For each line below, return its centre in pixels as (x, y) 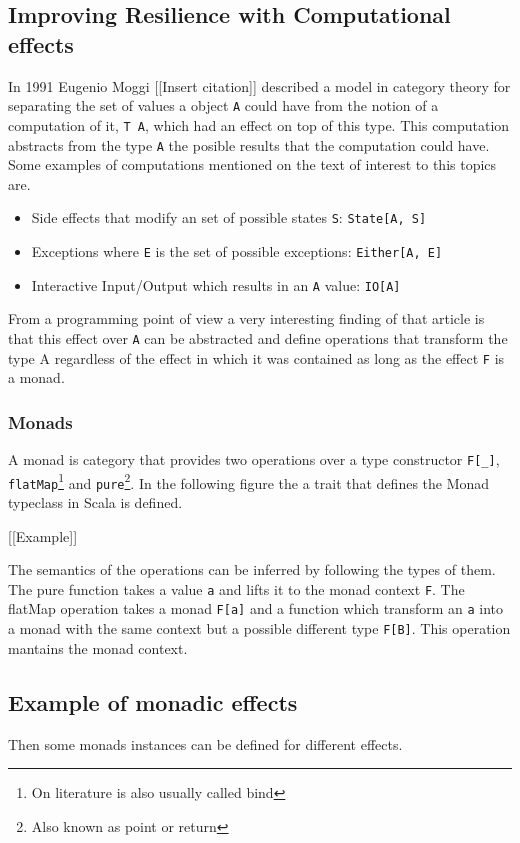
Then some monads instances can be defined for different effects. (205, 743)
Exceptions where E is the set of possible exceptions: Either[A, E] (237, 251)
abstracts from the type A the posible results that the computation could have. (249, 144)
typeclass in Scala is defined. (95, 502)
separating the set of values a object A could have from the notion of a (223, 105)
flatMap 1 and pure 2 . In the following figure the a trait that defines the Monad (249, 481)
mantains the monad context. (98, 647)
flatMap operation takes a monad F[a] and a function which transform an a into (256, 608)
